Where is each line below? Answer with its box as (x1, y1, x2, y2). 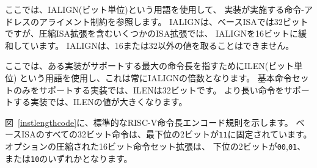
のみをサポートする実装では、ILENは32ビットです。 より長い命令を (13, 83, 284, 96)
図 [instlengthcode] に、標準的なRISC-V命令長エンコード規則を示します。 (5, 115, 293, 128)
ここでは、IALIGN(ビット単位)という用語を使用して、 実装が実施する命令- (5, 3, 304, 15)
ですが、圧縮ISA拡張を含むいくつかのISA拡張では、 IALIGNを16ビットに (5, 27, 298, 40)
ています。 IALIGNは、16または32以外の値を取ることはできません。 (21, 38, 294, 51)
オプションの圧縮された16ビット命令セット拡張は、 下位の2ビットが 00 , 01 (5, 140, 297, 152)
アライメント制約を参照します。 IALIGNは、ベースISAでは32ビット (38, 15, 308, 27)
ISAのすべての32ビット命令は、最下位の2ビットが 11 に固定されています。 (21, 128, 312, 141)
